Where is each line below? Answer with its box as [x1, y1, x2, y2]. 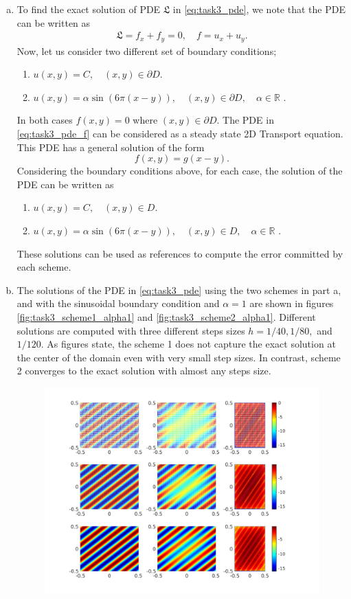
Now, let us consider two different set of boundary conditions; [16, 43, 277, 58]
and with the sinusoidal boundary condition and [16, 296, 220, 310]
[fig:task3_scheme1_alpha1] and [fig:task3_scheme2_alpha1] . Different [16, 309, 316, 324]
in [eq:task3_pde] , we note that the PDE [172, 2, 346, 16]
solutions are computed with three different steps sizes [16, 323, 245, 337]
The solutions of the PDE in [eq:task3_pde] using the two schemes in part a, [16, 282, 341, 297]
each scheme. [16, 260, 71, 274]
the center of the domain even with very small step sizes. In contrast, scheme [16, 350, 341, 364]
